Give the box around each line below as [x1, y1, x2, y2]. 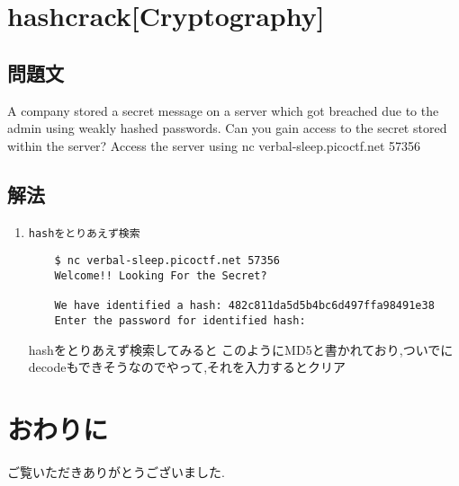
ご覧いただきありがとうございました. [7, 462, 225, 481]
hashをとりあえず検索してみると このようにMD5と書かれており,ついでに [28, 340, 454, 358]
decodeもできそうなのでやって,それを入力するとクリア [28, 358, 346, 376]
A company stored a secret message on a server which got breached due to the [7, 101, 439, 119]
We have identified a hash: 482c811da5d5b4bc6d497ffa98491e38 [54, 299, 435, 313]
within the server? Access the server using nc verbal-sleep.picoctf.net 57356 [7, 136, 421, 155]
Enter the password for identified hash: [54, 314, 306, 327]
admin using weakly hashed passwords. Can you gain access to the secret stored [7, 119, 447, 137]
